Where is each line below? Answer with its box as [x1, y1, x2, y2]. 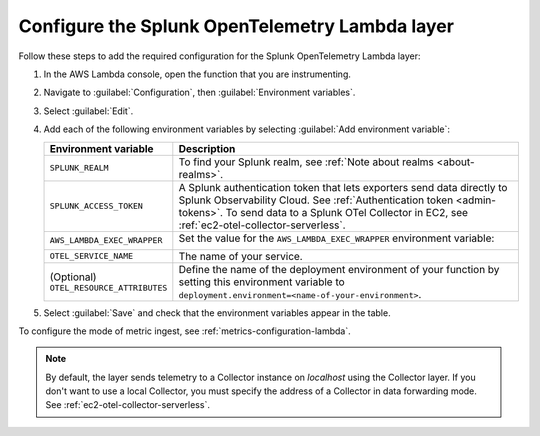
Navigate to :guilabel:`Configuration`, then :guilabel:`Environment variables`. [43, 86, 356, 99]
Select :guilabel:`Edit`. [43, 105, 134, 117]
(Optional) [49, 270, 97, 284]
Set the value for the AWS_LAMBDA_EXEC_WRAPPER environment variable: [178, 231, 495, 245]
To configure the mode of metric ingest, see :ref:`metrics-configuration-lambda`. [18, 325, 352, 337]
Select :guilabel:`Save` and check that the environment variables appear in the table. [43, 306, 391, 319]
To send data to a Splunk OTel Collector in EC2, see [225, 205, 469, 219]
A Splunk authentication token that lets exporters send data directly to [178, 180, 508, 194]
